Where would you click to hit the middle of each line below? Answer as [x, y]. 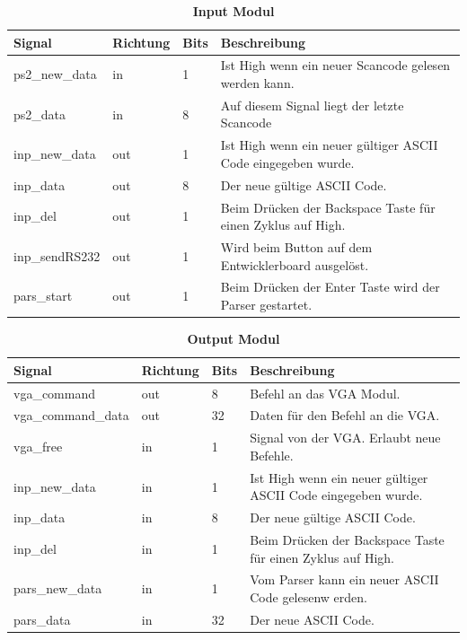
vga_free [38, 447]
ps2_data [40, 114]
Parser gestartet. [266, 305]
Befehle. [272, 455]
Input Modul [233, 11]
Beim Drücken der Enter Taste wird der [330, 287]
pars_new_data [58, 588]
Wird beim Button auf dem [296, 247]
